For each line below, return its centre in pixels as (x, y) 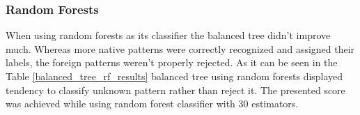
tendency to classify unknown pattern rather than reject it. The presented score (175, 90)
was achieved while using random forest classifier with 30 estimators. (152, 103)
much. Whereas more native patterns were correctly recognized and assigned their (180, 48)
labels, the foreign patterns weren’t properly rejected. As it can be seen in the (172, 62)
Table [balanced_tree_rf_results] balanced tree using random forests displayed (174, 76)
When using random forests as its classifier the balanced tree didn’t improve (168, 35)
